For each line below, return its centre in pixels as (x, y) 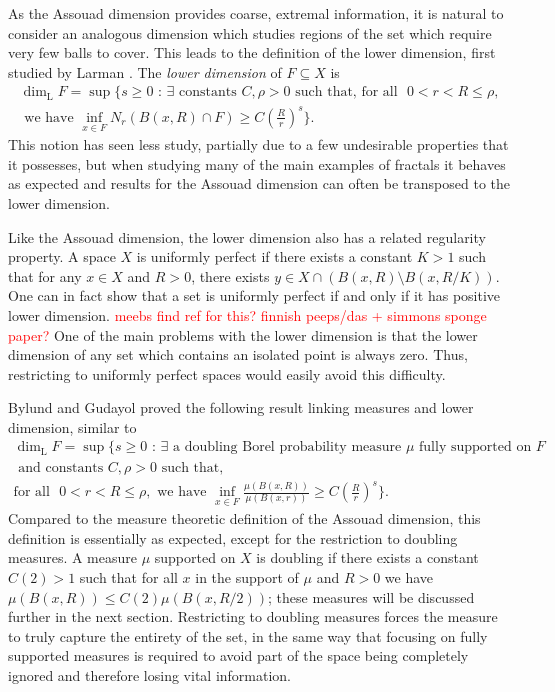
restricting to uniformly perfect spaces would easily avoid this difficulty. (227, 373)
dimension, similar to (72, 426)
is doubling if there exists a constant (367, 557)
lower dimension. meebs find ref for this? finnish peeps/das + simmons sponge (247, 314)
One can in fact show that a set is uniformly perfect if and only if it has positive (254, 295)
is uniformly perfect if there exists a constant (274, 256)
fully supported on (475, 447)
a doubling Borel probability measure (287, 447)
